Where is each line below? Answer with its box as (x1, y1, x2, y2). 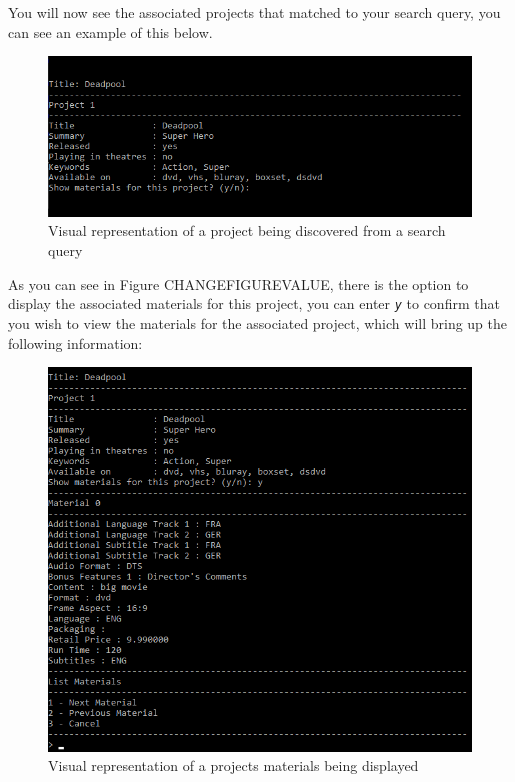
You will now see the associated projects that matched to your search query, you (8, 2, 501, 22)
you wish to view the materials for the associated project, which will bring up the (8, 312, 508, 333)
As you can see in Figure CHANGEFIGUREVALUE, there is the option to (8, 273, 469, 294)
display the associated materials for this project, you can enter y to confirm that (8, 293, 500, 314)
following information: (8, 332, 143, 353)
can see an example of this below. (8, 21, 213, 42)
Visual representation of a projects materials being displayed (48, 755, 419, 776)
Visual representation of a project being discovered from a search (48, 220, 446, 241)
